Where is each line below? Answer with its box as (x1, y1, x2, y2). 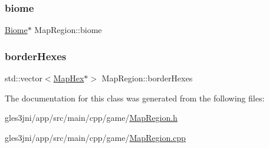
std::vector (5, 72, 42, 84)
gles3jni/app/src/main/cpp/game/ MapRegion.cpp (5, 131, 186, 143)
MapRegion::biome (34, 24, 102, 36)
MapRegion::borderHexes (101, 72, 193, 84)
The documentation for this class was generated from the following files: (5, 91, 265, 104)
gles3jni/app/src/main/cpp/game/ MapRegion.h (5, 111, 178, 124)
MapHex (53, 72, 84, 84)
